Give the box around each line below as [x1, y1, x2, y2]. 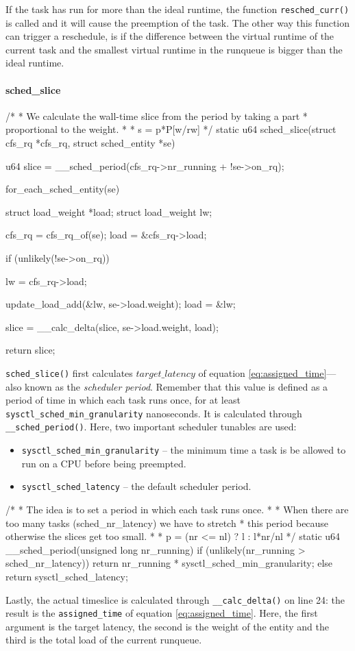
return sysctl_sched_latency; [5, 569, 128, 583]
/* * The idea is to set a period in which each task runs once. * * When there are [5, 502, 349, 517]
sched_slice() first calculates [5, 365, 133, 380]
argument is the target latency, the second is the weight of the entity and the [5, 619, 329, 633]
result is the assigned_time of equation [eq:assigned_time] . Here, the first [5, 606, 318, 620]
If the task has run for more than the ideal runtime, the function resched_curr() [5, 2, 350, 16]
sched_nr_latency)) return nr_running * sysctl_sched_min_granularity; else [5, 556, 333, 570]
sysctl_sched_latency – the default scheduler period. [21, 479, 252, 493]
